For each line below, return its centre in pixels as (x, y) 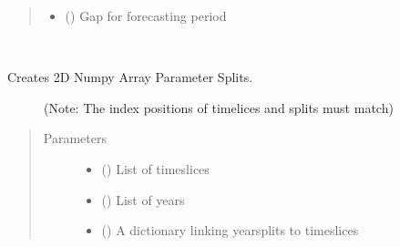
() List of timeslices (155, 168)
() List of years (143, 199)
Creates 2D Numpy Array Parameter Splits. (130, 77)
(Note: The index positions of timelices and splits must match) (219, 107)
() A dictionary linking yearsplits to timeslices (230, 230)
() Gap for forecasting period (146, 15)
